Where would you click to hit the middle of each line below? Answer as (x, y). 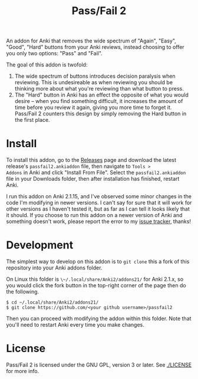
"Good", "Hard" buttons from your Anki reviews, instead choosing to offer (95, 47)
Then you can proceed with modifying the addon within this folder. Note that (99, 318)
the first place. (32, 120)
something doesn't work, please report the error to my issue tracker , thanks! (99, 221)
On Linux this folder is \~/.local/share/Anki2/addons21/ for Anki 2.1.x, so (95, 279)
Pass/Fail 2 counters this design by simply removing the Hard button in (100, 114)
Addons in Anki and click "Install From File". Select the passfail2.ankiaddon (96, 172)
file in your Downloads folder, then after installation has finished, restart (93, 179)
